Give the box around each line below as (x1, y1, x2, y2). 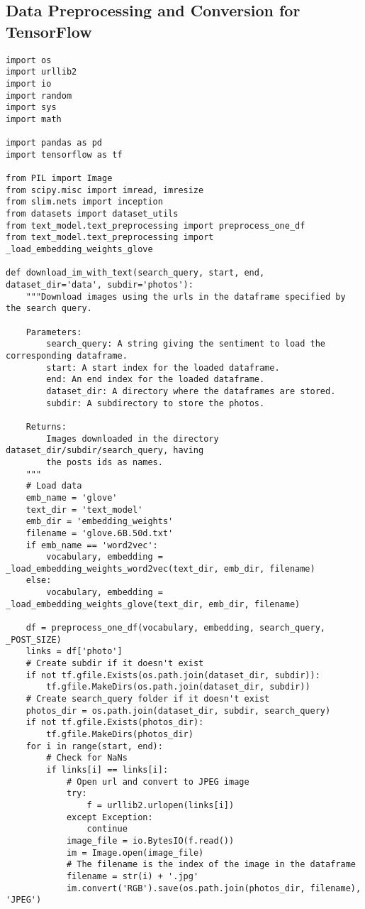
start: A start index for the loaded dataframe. (46, 362, 280, 373)
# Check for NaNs (46, 753, 128, 763)
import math (6, 114, 62, 124)
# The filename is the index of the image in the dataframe (66, 859, 356, 870)
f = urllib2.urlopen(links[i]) (86, 800, 235, 810)
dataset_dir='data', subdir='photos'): (6, 280, 193, 290)
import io (6, 78, 52, 89)
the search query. (6, 303, 92, 314)
